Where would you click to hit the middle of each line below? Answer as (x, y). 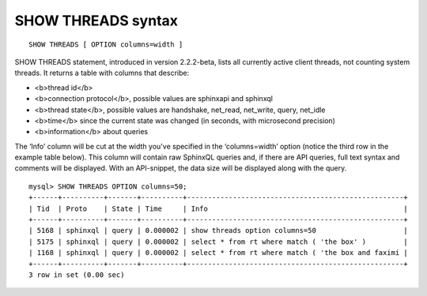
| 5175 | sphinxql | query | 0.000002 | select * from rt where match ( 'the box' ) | (219, 242)
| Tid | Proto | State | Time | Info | (219, 208)
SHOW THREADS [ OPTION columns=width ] (106, 44)
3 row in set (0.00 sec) (77, 275)
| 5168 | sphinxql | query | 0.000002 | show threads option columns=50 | (219, 230)
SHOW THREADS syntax (96, 21)
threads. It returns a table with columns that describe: (102, 73)
